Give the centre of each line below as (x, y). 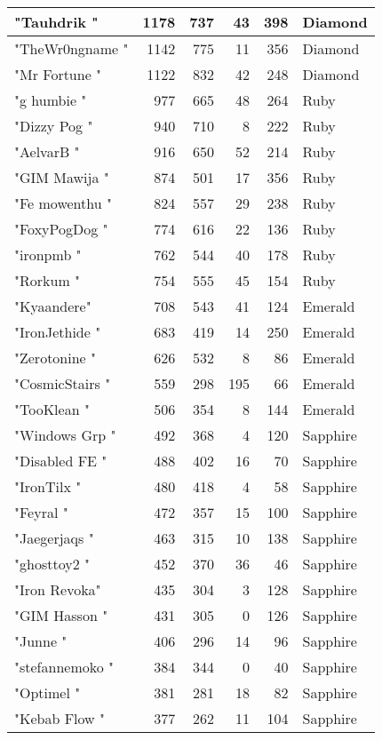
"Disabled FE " (61, 461)
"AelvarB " (47, 151)
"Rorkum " (48, 280)
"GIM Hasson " (61, 615)
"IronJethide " (58, 332)
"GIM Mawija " (62, 177)
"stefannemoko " (64, 667)
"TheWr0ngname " (72, 48)
